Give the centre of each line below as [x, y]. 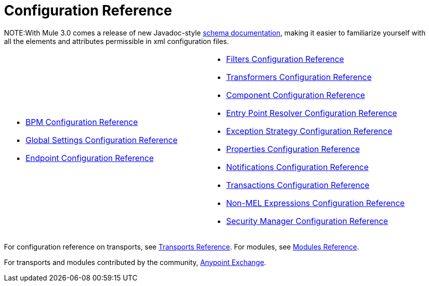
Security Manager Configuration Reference [307, 221]
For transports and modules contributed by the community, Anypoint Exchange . [135, 262]
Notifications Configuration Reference [297, 167]
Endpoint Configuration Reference [90, 158]
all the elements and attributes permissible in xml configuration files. [117, 41]
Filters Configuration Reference [285, 59]
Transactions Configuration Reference [298, 185]
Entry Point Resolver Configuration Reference [312, 113]
